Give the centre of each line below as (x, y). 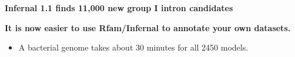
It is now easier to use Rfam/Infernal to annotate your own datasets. (148, 27)
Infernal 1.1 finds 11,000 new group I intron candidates (119, 8)
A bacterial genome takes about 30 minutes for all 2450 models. (133, 47)
